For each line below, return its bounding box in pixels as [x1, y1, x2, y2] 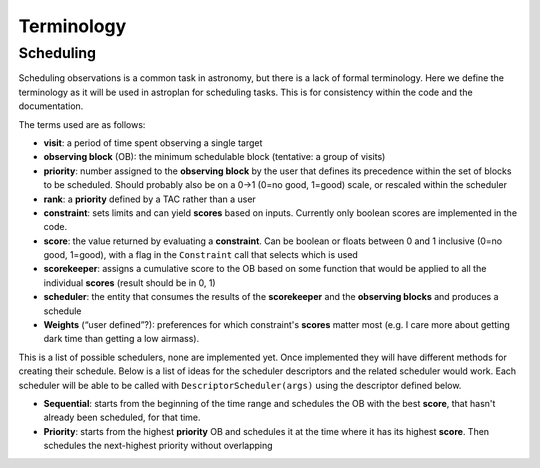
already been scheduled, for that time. [43, 411, 201, 424]
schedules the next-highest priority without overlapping [43, 440, 274, 452]
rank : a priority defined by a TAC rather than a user [43, 193, 257, 205]
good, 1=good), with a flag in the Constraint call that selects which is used [43, 249, 359, 261]
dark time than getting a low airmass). [43, 333, 200, 345]
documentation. [18, 100, 84, 112]
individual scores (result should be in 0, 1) [43, 276, 216, 289]
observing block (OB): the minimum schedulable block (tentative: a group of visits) [43, 151, 386, 163]
